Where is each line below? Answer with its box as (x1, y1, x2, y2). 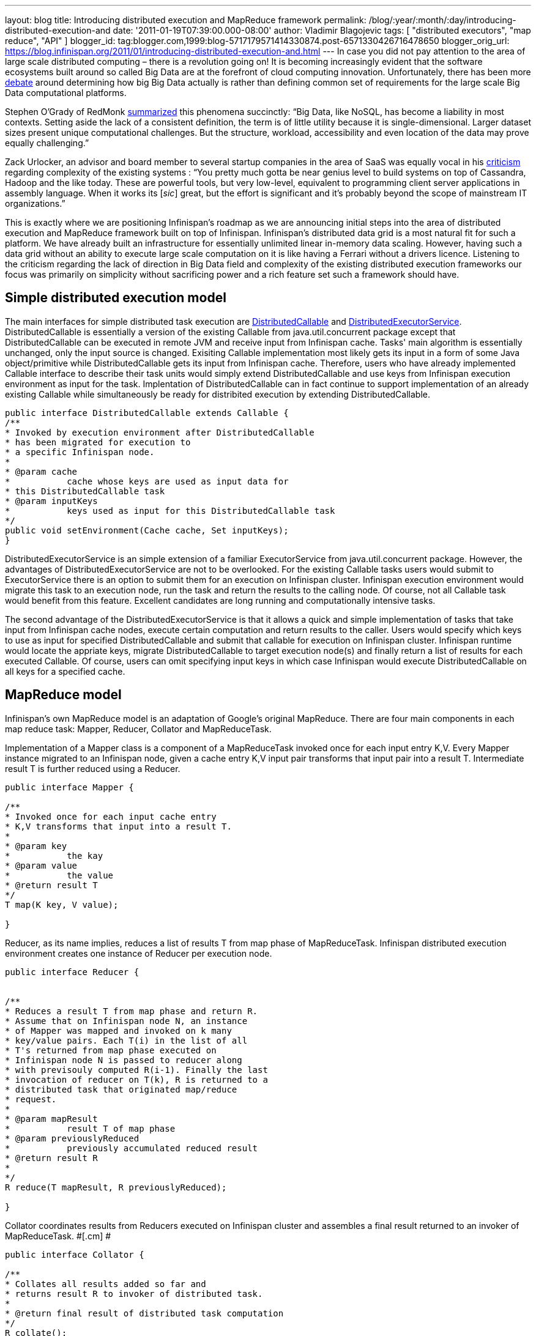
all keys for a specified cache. (5, 666, 125, 677)
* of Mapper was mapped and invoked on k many (5, 1025, 232, 1036)
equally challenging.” (5, 138, 89, 148)
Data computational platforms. (5, 87, 127, 98)
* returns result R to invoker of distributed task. (5, 1288, 263, 1299)
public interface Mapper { (5, 782, 134, 792)
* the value (5, 870, 114, 880)
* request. (5, 1094, 57, 1104)
